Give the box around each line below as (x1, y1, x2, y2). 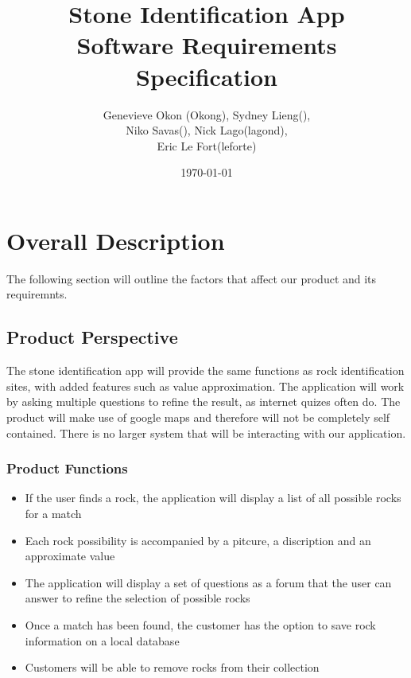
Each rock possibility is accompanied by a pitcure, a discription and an (25, 532, 371, 548)
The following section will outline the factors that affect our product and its (6, 270, 377, 286)
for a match (25, 505, 82, 521)
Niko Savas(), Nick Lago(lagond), (126, 122, 288, 138)
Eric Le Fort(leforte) (157, 137, 257, 154)
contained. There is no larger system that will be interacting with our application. (6, 424, 406, 441)
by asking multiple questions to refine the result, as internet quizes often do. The (6, 393, 401, 410)
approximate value (25, 547, 115, 564)
